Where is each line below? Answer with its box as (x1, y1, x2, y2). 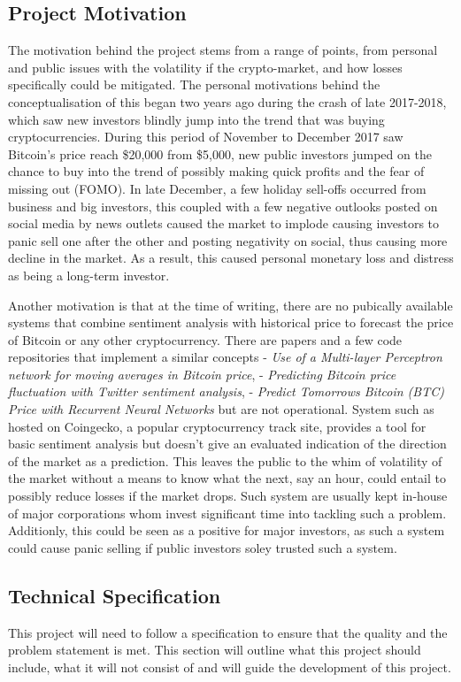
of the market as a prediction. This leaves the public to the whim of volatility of (8, 451, 442, 470)
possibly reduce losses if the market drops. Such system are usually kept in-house (8, 487, 448, 505)
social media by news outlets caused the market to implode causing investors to (8, 214, 440, 233)
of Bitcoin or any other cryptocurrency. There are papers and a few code (8, 330, 403, 349)
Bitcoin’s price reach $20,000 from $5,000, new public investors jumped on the (8, 144, 432, 163)
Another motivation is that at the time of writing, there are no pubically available (8, 295, 453, 314)
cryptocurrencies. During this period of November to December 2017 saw (8, 127, 403, 146)
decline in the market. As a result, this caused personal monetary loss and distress (8, 249, 454, 267)
